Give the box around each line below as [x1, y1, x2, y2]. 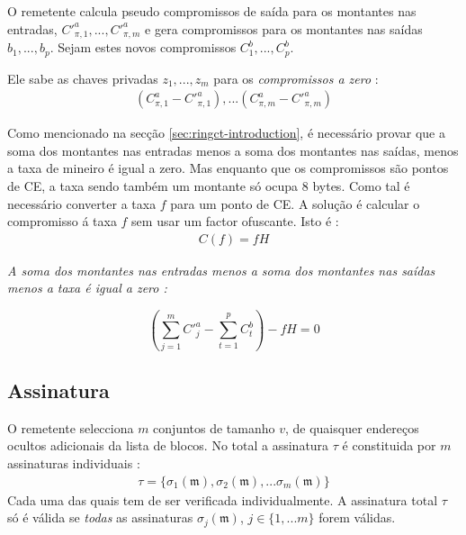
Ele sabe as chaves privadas [7, 68, 158, 87]
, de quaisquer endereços [284, 418, 419, 437]
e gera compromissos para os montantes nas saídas [145, 19, 423, 38]
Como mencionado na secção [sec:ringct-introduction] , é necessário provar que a [7, 123, 445, 142]
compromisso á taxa [7, 212, 117, 231]
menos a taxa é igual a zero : [7, 278, 167, 297]
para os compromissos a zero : [213, 68, 379, 87]
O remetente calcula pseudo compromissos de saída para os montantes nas [7, 2, 417, 20]
